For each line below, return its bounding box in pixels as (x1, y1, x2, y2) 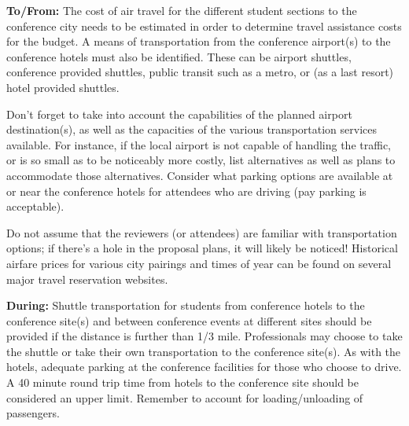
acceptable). (6, 198, 64, 215)
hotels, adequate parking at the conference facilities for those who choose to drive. (6, 358, 402, 375)
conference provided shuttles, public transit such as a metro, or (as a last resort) (6, 64, 394, 80)
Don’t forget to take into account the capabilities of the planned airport (6, 105, 352, 122)
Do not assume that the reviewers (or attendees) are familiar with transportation (6, 224, 397, 241)
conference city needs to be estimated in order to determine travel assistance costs (6, 17, 402, 34)
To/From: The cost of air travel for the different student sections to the (6, 2, 357, 18)
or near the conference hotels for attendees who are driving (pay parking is (6, 182, 367, 199)
